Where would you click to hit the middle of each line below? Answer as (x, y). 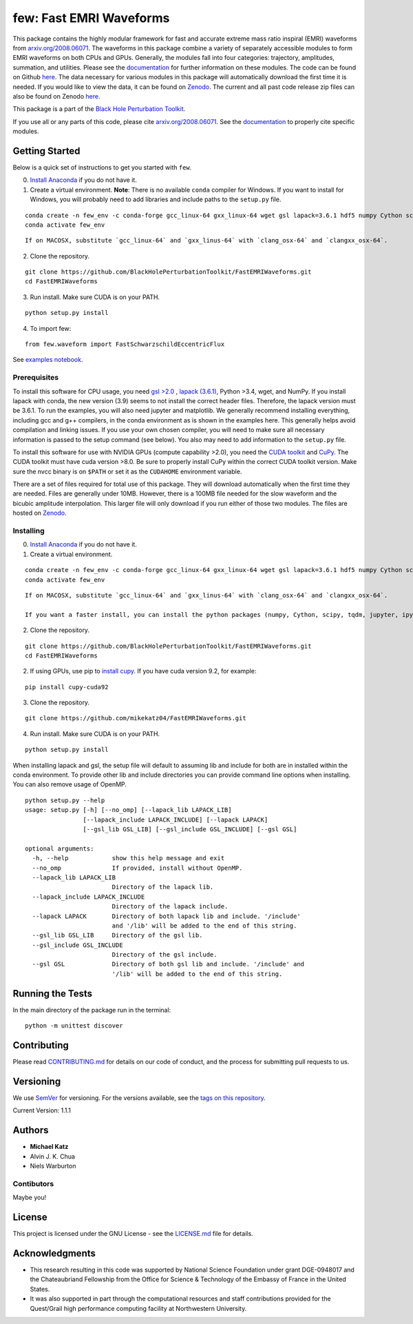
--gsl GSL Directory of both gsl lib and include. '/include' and (168, 964)
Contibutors (33, 1183)
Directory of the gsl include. (165, 955)
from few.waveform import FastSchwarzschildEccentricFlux (125, 344)
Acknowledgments (54, 1253)
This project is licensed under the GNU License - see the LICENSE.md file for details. (133, 1234)
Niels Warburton (53, 1166)
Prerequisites (35, 378)
